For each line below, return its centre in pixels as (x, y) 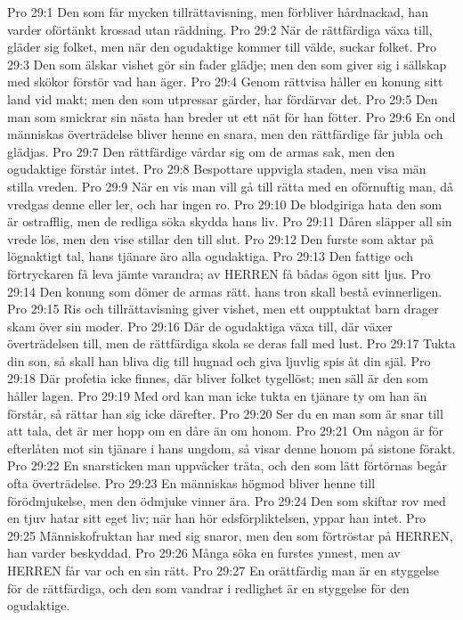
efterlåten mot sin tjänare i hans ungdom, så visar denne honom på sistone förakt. (231, 448)
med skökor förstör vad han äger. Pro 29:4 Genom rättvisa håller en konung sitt (225, 82)
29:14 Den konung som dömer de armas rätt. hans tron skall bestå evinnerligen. (225, 291)
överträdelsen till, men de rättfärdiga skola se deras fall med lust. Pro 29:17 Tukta (231, 343)
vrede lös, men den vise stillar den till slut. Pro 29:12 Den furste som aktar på (220, 238)
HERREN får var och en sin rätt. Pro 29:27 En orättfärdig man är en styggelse (223, 570)
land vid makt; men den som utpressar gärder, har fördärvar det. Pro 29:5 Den (223, 98)
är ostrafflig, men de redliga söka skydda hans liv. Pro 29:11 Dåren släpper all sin (230, 221)
